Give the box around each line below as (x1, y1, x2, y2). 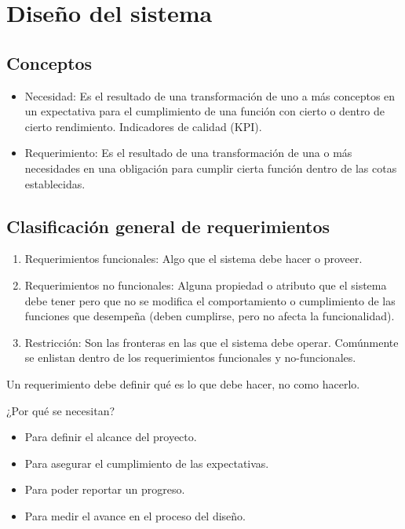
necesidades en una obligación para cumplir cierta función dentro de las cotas (24, 159, 397, 176)
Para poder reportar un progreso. (24, 481, 185, 498)
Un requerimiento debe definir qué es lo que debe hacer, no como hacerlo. (6, 375, 360, 392)
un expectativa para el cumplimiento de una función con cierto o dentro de (24, 103, 385, 119)
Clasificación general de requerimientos (6, 213, 330, 238)
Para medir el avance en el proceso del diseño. (24, 507, 246, 524)
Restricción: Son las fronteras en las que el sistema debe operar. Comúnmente (24, 334, 399, 350)
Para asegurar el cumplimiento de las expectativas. (24, 454, 269, 471)
